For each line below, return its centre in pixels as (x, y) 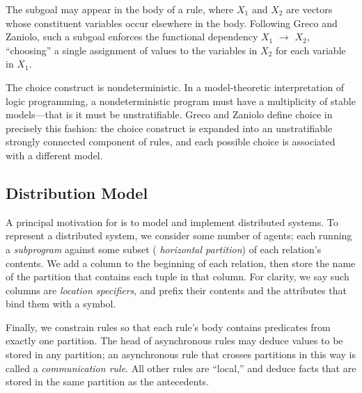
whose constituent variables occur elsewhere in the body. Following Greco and (172, 23)
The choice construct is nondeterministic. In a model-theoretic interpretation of (175, 87)
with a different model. (54, 155)
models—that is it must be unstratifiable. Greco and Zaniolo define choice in (169, 114)
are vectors (309, 9)
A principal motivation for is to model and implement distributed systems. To (172, 222)
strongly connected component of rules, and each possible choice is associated (171, 142)
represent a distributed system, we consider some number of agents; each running (179, 235)
